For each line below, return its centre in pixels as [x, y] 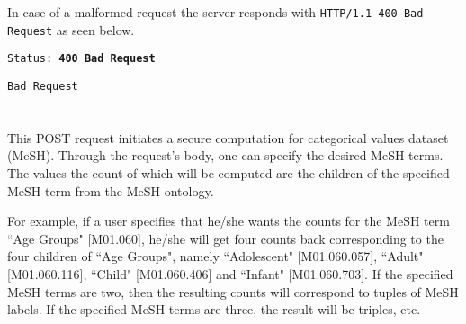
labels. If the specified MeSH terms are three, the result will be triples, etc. [214, 309]
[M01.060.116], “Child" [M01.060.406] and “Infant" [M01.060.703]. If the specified [230, 273]
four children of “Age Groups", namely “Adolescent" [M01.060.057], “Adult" [215, 256]
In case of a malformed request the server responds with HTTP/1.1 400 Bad [215, 12]
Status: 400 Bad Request [81, 59]
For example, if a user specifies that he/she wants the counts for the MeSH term [229, 221]
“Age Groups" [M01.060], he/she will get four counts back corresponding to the [225, 238]
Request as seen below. [71, 29]
